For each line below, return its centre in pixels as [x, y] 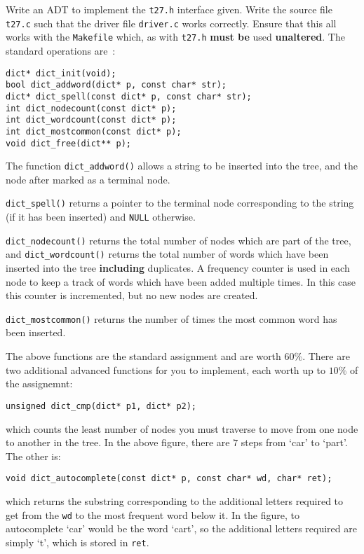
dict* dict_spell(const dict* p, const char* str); [129, 96]
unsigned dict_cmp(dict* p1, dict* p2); [101, 406]
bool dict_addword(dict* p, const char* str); [116, 85]
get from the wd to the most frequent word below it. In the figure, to [153, 514]
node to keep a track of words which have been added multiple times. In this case [181, 281]
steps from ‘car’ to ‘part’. [294, 442]
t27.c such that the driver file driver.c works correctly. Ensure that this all [171, 23]
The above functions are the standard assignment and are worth [143, 356]
